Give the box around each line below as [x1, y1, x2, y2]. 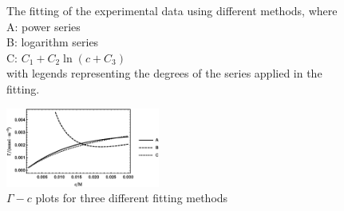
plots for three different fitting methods [35, 189, 228, 206]
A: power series [6, 18, 81, 34]
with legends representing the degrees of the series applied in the [6, 65, 322, 82]
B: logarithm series [6, 34, 99, 50]
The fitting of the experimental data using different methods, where [6, 2, 338, 18]
